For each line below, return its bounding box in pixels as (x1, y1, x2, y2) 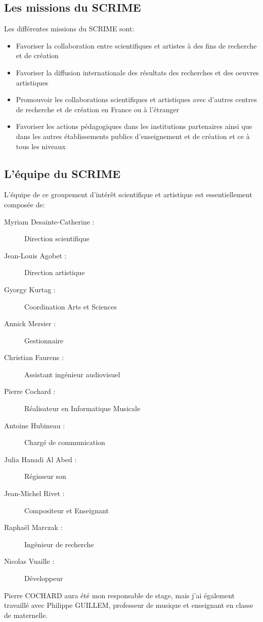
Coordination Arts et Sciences (24, 301, 117, 312)
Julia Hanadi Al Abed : (4, 454, 77, 464)
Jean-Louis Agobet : (4, 250, 67, 260)
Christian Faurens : (4, 352, 64, 363)
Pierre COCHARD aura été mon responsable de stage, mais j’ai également (4, 590, 235, 600)
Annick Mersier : (4, 318, 56, 329)
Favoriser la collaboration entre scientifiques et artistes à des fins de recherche (16, 40, 257, 51)
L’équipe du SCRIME (4, 165, 121, 181)
